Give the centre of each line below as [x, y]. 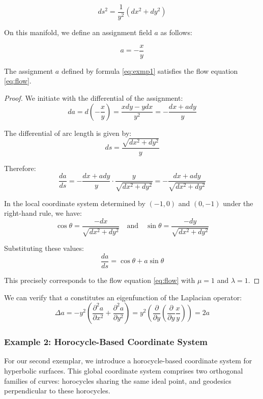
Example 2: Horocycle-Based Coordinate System [106, 342]
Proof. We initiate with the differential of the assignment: [94, 97]
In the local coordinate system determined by [75, 203]
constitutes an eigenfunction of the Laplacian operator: [156, 297]
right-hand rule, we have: [43, 213]
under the [238, 203]
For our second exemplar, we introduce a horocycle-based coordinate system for [128, 361]
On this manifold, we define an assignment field [78, 32]
